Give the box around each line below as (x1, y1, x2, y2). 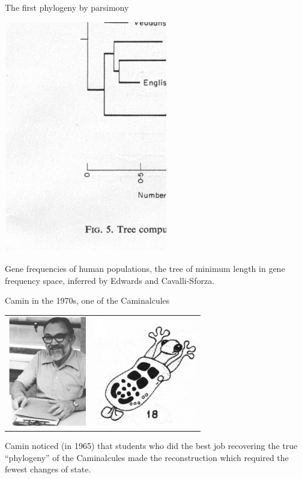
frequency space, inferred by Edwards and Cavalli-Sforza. (5, 274, 215, 286)
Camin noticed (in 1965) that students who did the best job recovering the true (5, 439, 298, 452)
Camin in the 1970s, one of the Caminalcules (5, 294, 170, 307)
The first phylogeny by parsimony (5, 1, 129, 13)
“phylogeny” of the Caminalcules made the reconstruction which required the (5, 451, 289, 463)
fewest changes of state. (5, 463, 91, 475)
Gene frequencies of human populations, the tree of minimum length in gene (5, 262, 285, 274)
